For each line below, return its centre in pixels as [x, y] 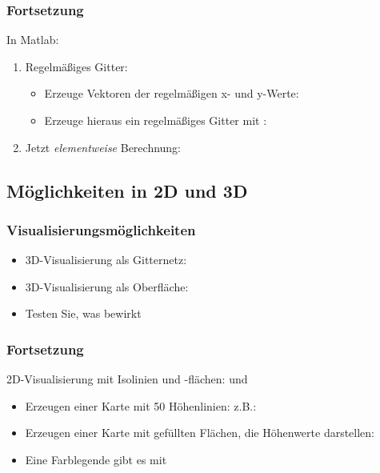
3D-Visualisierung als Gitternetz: [106, 260]
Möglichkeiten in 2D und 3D [127, 190]
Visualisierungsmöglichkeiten [101, 229]
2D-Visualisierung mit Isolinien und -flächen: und [127, 379]
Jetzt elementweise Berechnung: [103, 147]
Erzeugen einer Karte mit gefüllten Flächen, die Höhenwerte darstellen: [200, 433]
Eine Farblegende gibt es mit [96, 459]
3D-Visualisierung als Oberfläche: [107, 286]
